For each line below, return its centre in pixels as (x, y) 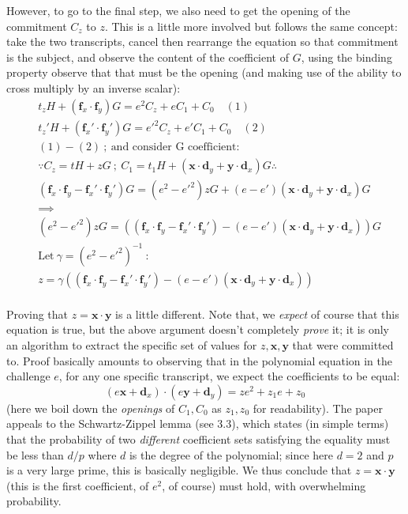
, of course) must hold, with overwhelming (264, 485)
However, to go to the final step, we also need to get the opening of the (178, 10)
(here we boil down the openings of (91, 408)
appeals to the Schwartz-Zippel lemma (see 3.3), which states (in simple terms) (198, 423)
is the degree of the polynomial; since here (231, 454)
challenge (28, 376)
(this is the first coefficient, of (78, 485)
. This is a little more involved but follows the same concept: (251, 26)
